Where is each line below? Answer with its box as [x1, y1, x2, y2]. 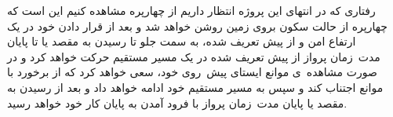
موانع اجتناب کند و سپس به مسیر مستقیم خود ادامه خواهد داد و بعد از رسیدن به [7, 79, 384, 95]
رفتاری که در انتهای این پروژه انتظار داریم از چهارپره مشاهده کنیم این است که [7, 2, 376, 18]
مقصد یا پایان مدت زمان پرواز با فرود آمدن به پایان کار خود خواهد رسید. [7, 94, 348, 111]
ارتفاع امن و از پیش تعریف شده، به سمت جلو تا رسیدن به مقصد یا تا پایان [7, 33, 356, 49]
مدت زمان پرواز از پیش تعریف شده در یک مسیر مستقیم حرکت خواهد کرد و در [7, 48, 380, 64]
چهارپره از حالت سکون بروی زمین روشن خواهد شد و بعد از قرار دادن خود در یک [7, 17, 388, 34]
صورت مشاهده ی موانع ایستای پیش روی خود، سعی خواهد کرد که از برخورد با [7, 64, 377, 80]
